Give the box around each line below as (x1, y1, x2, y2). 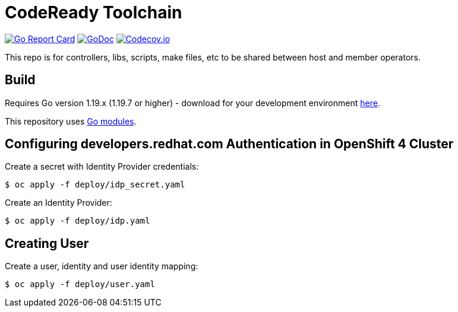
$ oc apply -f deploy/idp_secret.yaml (5, 180, 185, 190)
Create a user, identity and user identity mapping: (5, 261, 198, 272)
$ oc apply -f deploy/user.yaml (5, 279, 155, 289)
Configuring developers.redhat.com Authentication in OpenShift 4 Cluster (5, 136, 454, 152)
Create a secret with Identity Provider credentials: (5, 161, 199, 172)
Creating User (5, 235, 89, 251)
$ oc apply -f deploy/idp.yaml (5, 216, 150, 226)
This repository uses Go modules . (5, 116, 137, 126)
